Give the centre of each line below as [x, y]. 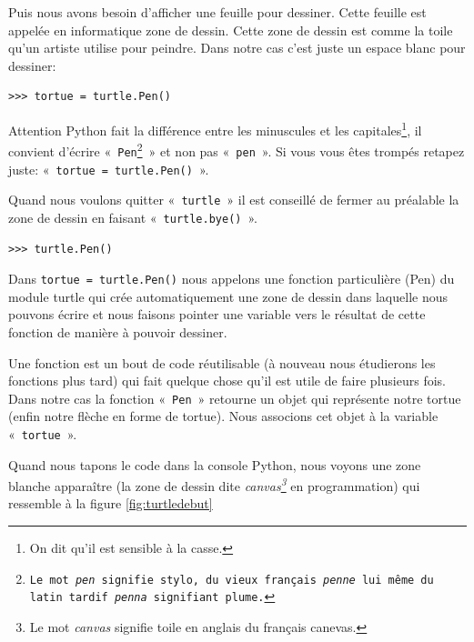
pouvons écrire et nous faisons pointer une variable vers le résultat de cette [217, 314]
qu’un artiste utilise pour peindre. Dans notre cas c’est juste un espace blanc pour [237, 48]
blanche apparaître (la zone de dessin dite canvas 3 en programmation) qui [214, 484]
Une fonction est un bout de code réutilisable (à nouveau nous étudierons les [222, 362]
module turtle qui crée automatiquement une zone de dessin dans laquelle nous [228, 296]
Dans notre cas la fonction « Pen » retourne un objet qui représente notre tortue [235, 398]
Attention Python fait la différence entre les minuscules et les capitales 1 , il [215, 128]
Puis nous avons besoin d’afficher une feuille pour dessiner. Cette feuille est [217, 12]
